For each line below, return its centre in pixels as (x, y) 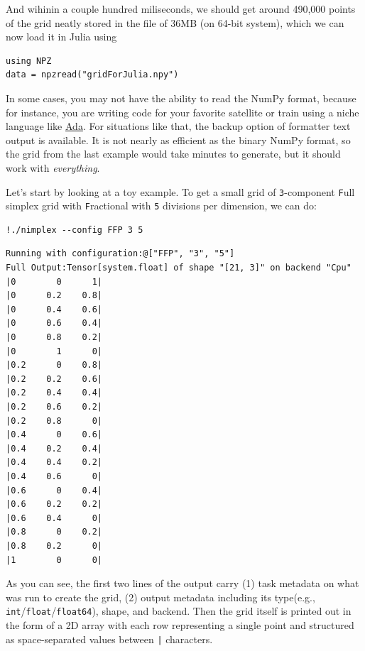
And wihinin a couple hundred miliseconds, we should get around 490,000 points (181, 9)
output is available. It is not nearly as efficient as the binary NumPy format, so (178, 139)
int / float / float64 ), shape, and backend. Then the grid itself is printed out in (179, 611)
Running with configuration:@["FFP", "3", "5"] (120, 254)
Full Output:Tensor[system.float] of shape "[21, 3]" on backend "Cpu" (179, 268)
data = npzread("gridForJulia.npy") (92, 75)
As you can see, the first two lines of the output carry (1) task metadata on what (182, 583)
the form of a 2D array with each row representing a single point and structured (180, 624)
